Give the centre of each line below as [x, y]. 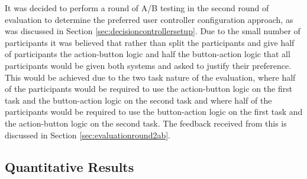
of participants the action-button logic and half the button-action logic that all [148, 54]
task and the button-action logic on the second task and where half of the [138, 100]
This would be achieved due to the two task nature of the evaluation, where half [150, 77]
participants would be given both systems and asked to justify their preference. [148, 65]
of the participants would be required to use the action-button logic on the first [149, 89]
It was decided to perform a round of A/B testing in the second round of [137, 8]
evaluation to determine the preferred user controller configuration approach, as [149, 19]
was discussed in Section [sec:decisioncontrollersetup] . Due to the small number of [153, 31]
